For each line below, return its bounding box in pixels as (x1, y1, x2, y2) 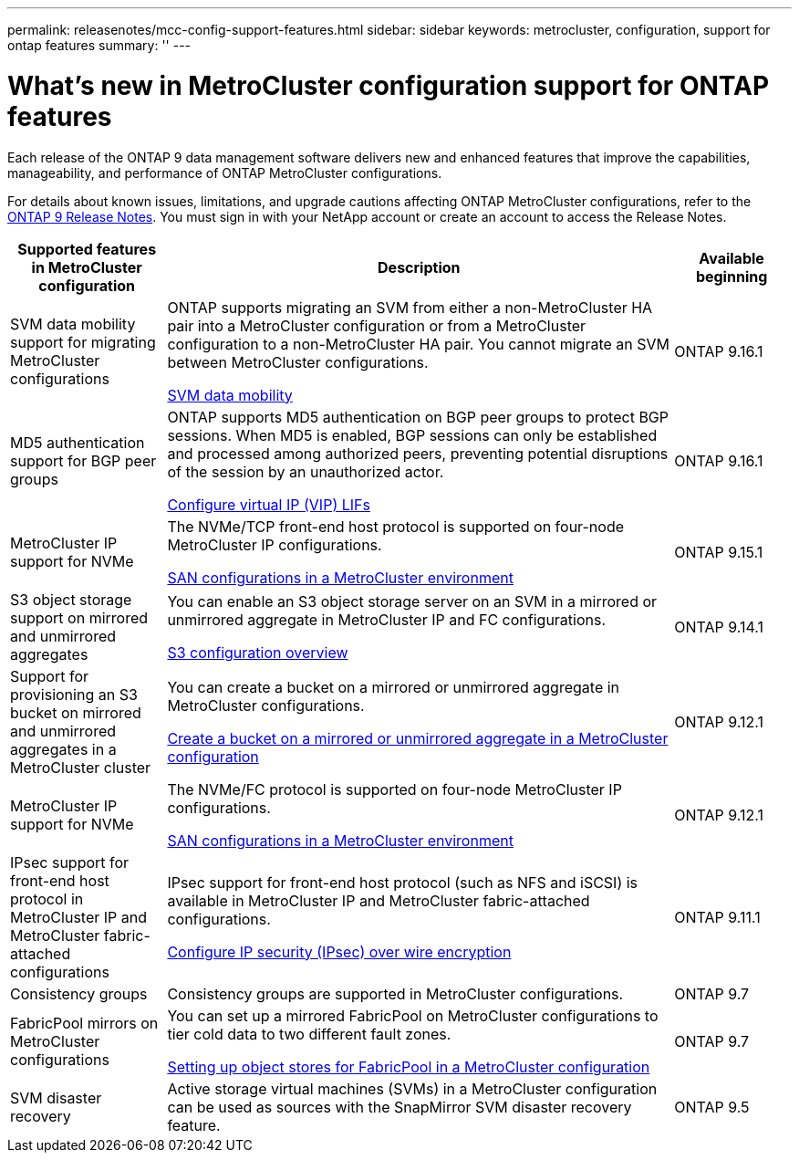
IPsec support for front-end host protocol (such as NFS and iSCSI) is (167, 873, 638, 892)
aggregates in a (10, 739, 117, 758)
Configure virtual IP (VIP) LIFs (167, 495, 370, 514)
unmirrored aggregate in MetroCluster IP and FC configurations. (167, 610, 607, 629)
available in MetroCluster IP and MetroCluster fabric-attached (167, 891, 590, 910)
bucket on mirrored (10, 703, 141, 722)
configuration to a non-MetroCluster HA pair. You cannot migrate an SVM (167, 334, 669, 353)
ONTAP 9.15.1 (674, 542, 763, 561)
